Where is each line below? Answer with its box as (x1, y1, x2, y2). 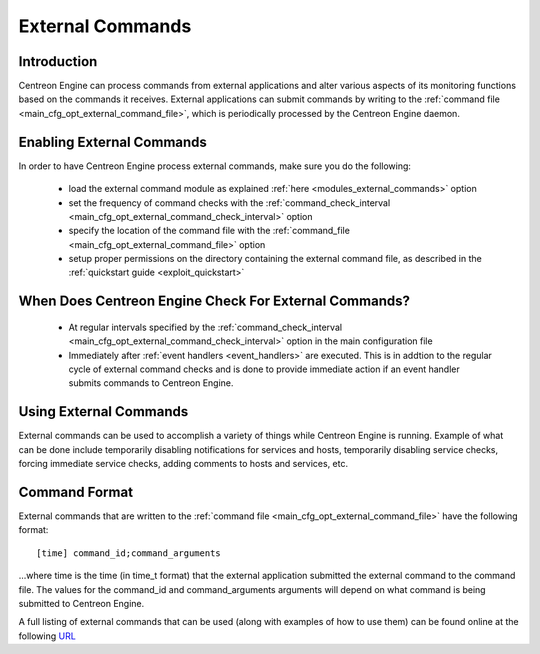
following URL (18, 630, 77, 642)
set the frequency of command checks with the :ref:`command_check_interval (68, 196, 391, 209)
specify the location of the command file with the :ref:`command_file (68, 225, 350, 237)
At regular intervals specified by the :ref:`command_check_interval (68, 321, 343, 333)
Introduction (18, 53, 98, 70)
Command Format (18, 483, 134, 500)
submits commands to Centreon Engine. (68, 377, 234, 389)
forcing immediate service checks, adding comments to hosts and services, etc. (18, 458, 349, 470)
